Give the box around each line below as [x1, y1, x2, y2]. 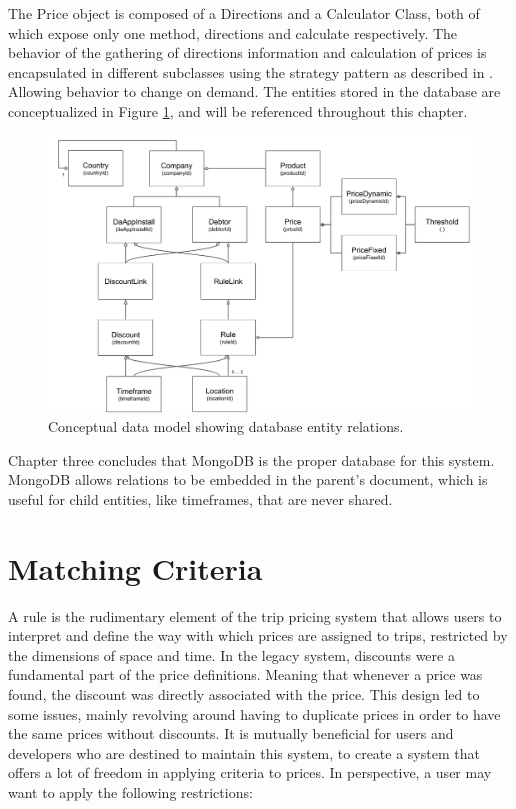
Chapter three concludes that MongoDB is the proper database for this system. [8, 449, 495, 470]
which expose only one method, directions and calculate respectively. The [8, 22, 458, 43]
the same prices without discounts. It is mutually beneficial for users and [8, 723, 454, 744]
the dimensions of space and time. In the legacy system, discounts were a [8, 644, 455, 665]
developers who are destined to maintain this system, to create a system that [8, 742, 480, 763]
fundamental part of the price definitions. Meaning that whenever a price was [8, 664, 483, 685]
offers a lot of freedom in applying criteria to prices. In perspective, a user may [8, 762, 492, 783]
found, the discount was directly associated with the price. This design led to [8, 684, 480, 705]
